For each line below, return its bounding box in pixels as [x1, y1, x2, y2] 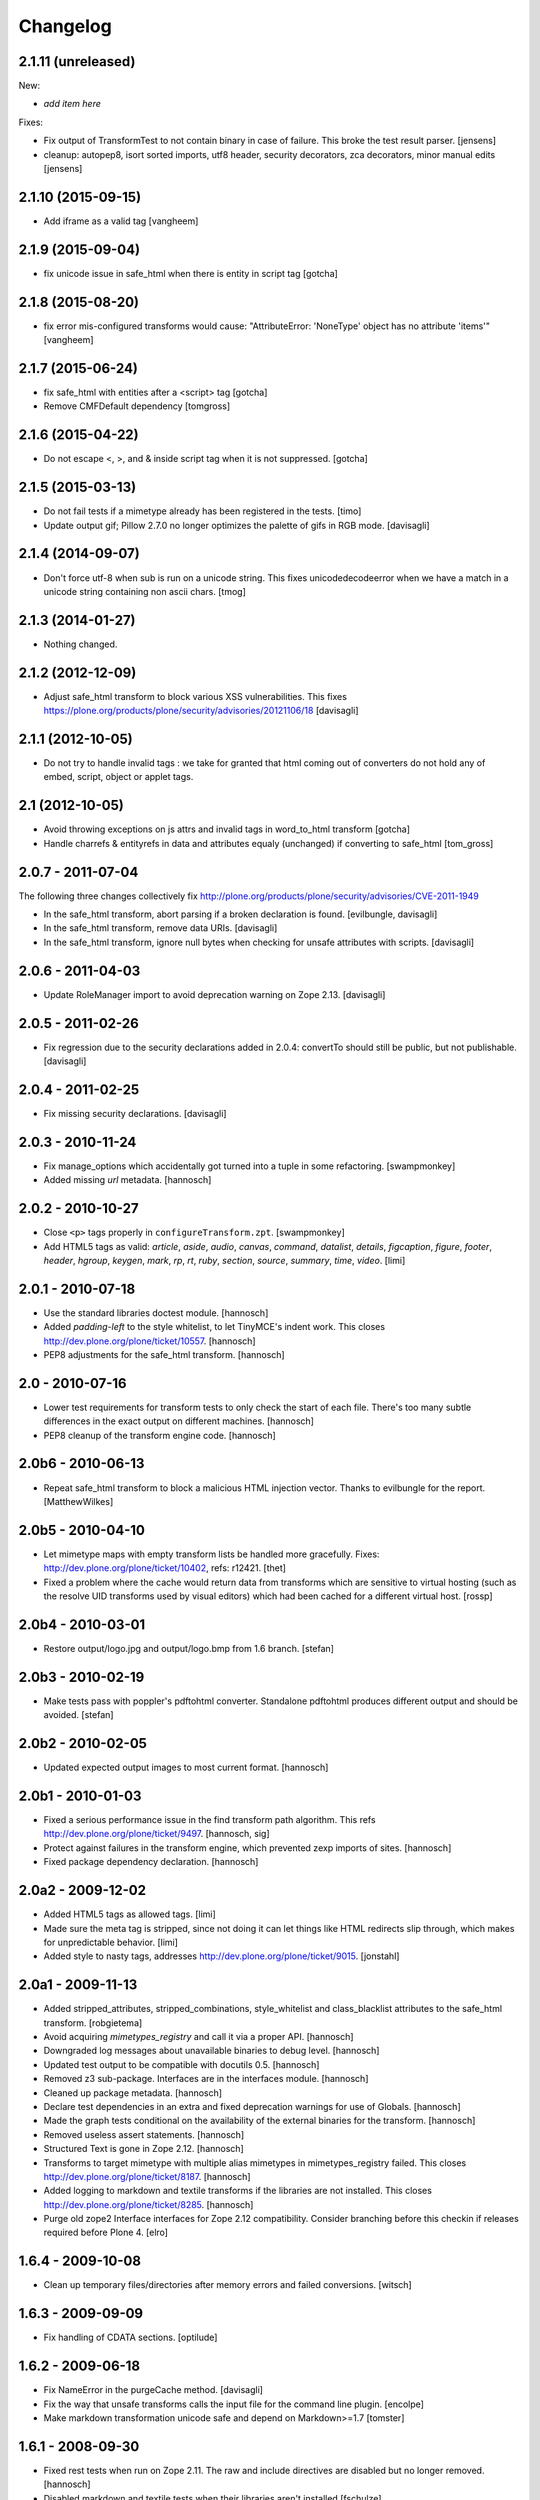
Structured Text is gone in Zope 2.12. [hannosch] [43, 2143, 244, 2155]
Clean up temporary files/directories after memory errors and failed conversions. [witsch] [43, 2279, 412, 2291]
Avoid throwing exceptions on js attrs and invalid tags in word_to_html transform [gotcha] [43, 823, 410, 835]
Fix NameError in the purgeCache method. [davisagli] [43, 2384, 264, 2396]
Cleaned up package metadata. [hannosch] [43, 2086, 223, 2099]
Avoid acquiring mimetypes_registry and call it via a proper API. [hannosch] [43, 2030, 354, 2042]
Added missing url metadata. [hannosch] [43, 1174, 212, 1186]
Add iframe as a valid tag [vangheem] [43, 215, 199, 227]
